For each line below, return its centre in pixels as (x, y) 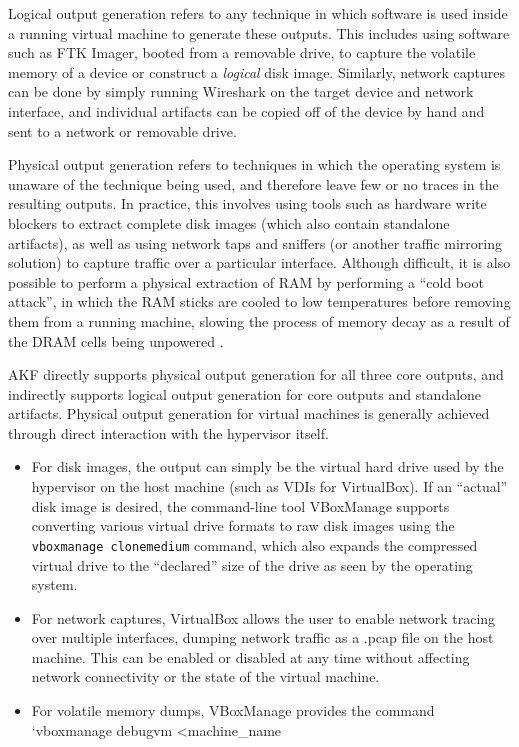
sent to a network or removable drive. (122, 130)
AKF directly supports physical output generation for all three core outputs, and (256, 374)
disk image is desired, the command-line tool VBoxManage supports (240, 505)
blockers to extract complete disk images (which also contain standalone (229, 222)
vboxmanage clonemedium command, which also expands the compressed (254, 544)
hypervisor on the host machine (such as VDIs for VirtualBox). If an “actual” (269, 486)
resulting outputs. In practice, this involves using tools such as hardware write (247, 203)
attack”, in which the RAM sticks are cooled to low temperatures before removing (259, 301)
